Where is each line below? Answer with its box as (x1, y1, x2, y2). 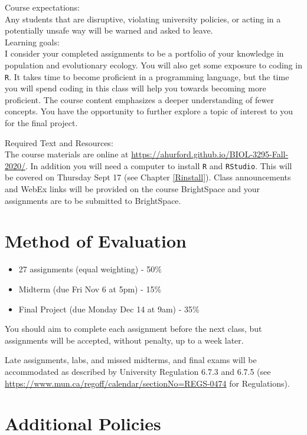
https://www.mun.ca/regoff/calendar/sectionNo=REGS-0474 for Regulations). (5, 377, 290, 389)
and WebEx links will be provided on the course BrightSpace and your (5, 183, 260, 195)
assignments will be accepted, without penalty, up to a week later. (5, 334, 244, 346)
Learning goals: (5, 35, 60, 48)
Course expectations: (5, 1, 80, 13)
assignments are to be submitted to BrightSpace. (5, 194, 181, 206)
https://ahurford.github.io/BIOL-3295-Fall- (131, 148, 289, 160)
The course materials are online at (5, 148, 129, 160)
